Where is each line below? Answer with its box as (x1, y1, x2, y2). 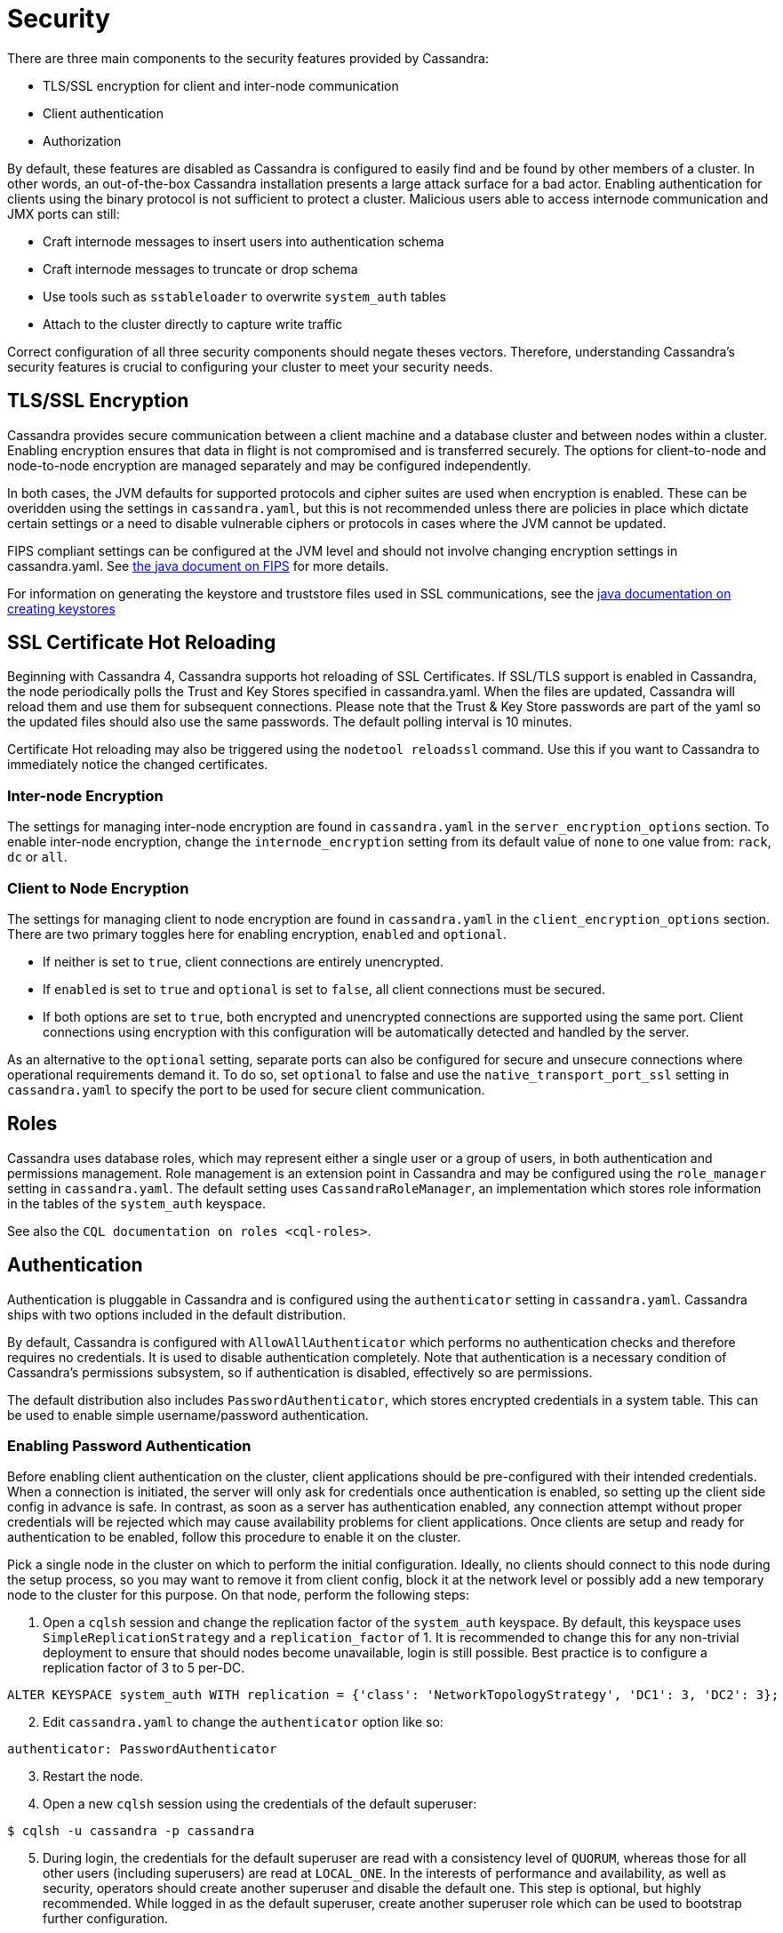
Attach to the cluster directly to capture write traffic (43, 316, 343, 332)
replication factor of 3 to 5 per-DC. (43, 1660, 245, 1676)
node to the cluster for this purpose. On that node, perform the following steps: (7, 1587, 470, 1603)
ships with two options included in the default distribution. (7, 1306, 347, 1322)
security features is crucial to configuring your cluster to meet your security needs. (7, 358, 493, 374)
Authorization (43, 132, 122, 148)
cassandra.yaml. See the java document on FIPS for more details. (7, 557, 389, 573)
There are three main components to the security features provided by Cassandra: (7, 50, 490, 66)
